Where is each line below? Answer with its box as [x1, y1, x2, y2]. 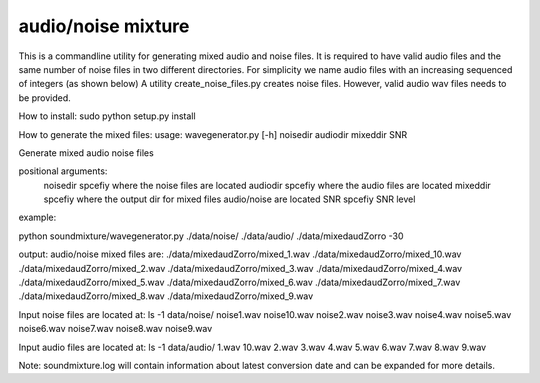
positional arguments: [18, 165, 108, 177]
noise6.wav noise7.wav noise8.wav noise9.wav [18, 323, 213, 335]
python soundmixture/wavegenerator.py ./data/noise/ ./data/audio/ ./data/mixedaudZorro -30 [18, 230, 404, 242]
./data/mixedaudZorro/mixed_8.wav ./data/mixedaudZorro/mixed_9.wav [18, 290, 314, 302]
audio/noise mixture [18, 15, 190, 37]
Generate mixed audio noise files [18, 146, 154, 159]
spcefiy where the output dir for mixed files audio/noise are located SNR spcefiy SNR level [43, 193, 416, 205]
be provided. [18, 91, 72, 104]
